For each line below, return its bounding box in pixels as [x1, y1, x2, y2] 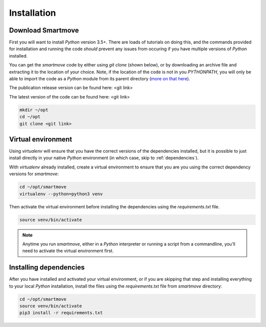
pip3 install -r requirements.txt [19, 310, 103, 316]
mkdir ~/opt [19, 107, 49, 113]
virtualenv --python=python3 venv [19, 191, 103, 196]
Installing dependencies [9, 263, 85, 272]
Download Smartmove [9, 26, 79, 34]
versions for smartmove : [9, 171, 59, 177]
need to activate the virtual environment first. [22, 248, 114, 254]
